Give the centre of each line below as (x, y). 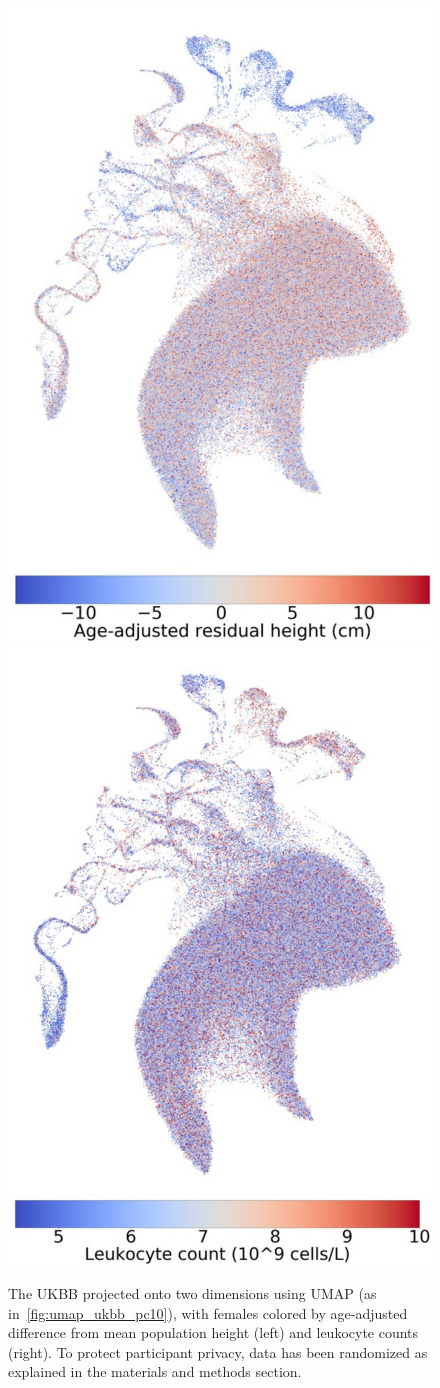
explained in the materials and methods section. (155, 1371)
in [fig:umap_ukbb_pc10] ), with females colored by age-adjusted (208, 1312)
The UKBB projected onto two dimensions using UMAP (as (192, 1293)
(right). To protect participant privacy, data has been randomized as (218, 1351)
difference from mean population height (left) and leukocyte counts (213, 1332)
